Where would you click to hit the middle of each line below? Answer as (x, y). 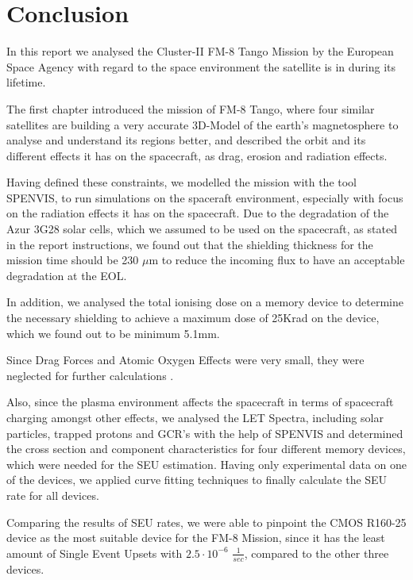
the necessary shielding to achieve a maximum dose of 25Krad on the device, (193, 318)
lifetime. (26, 82)
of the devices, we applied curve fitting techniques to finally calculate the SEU (197, 480)
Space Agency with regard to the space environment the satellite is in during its (201, 66)
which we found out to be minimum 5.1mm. (113, 333)
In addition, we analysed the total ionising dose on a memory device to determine (205, 302)
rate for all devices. (53, 495)
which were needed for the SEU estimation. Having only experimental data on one (206, 464)
